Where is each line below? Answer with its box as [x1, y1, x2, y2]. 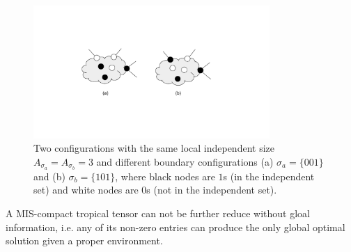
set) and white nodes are [33, 182, 139, 197]
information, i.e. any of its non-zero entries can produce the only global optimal [6, 219, 345, 234]
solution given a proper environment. [6, 233, 163, 248]
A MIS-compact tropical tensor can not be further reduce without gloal [6, 206, 311, 221]
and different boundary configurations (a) [96, 154, 274, 168]
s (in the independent [223, 168, 315, 183]
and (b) [33, 168, 65, 183]
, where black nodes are [115, 168, 215, 183]
